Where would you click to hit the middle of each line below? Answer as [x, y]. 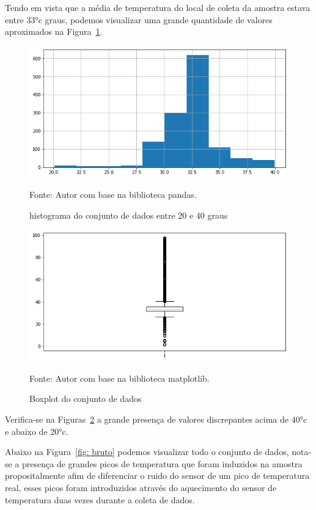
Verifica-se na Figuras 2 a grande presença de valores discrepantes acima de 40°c [156, 419]
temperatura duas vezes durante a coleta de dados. [100, 499]
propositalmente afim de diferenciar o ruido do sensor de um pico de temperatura [157, 475]
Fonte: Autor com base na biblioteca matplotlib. [119, 378]
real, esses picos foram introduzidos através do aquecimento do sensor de [141, 487]
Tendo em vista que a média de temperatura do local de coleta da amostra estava [158, 7]
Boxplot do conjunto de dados [86, 399]
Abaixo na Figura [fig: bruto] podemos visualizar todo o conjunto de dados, [147, 452]
